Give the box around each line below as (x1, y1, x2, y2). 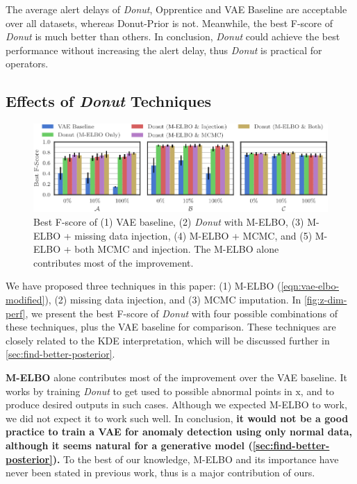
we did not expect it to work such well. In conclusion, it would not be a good (6, 410, 349, 425)
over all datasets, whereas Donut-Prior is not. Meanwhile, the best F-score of (6, 15, 333, 30)
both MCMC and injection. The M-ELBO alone (74, 242, 279, 256)
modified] (6, 292, 45, 306)
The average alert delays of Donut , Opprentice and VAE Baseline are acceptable (6, 2, 347, 16)
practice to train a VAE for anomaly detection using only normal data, (6, 424, 353, 439)
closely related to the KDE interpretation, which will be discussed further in (6, 333, 330, 347)
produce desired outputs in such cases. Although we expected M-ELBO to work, (6, 397, 347, 412)
